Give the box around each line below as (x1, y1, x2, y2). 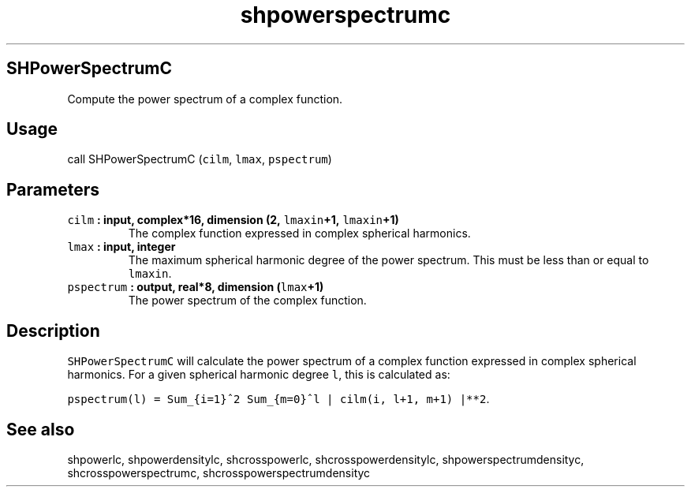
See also (6, 419, 75, 439)
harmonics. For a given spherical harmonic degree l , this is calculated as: (67, 368, 450, 382)
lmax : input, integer (67, 240, 176, 254)
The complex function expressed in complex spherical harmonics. (128, 226, 471, 241)
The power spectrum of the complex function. (128, 293, 367, 308)
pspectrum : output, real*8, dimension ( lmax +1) (67, 280, 324, 294)
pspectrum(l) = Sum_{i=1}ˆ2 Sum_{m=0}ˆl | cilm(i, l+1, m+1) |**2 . (67, 392, 490, 406)
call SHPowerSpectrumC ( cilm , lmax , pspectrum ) (67, 152, 332, 166)
